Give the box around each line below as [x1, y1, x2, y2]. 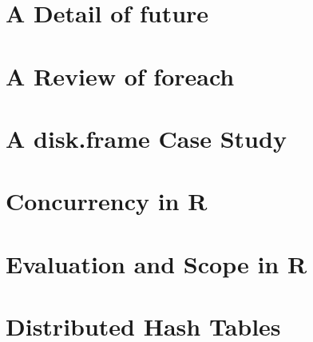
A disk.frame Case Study [6, 121, 287, 154]
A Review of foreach [6, 59, 235, 92]
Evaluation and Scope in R [6, 247, 307, 280]
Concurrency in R [6, 185, 208, 217]
